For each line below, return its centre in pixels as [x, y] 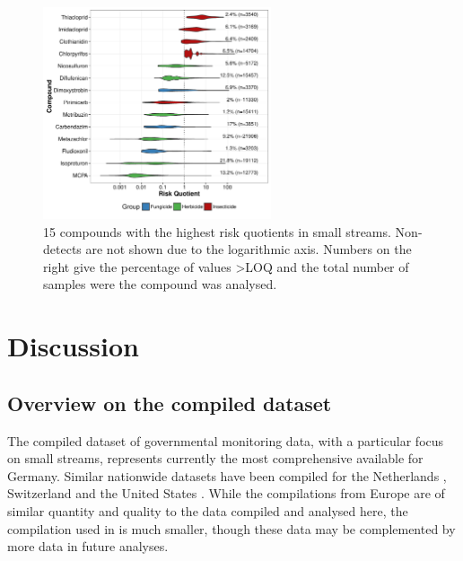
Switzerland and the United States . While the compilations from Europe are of [226, 493]
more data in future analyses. [88, 546]
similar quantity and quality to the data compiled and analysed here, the [208, 510]
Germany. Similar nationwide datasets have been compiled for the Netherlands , [227, 475]
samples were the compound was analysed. [160, 284]
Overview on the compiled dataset [170, 403]
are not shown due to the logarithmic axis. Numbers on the [249, 249]
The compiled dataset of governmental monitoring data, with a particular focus [226, 440]
